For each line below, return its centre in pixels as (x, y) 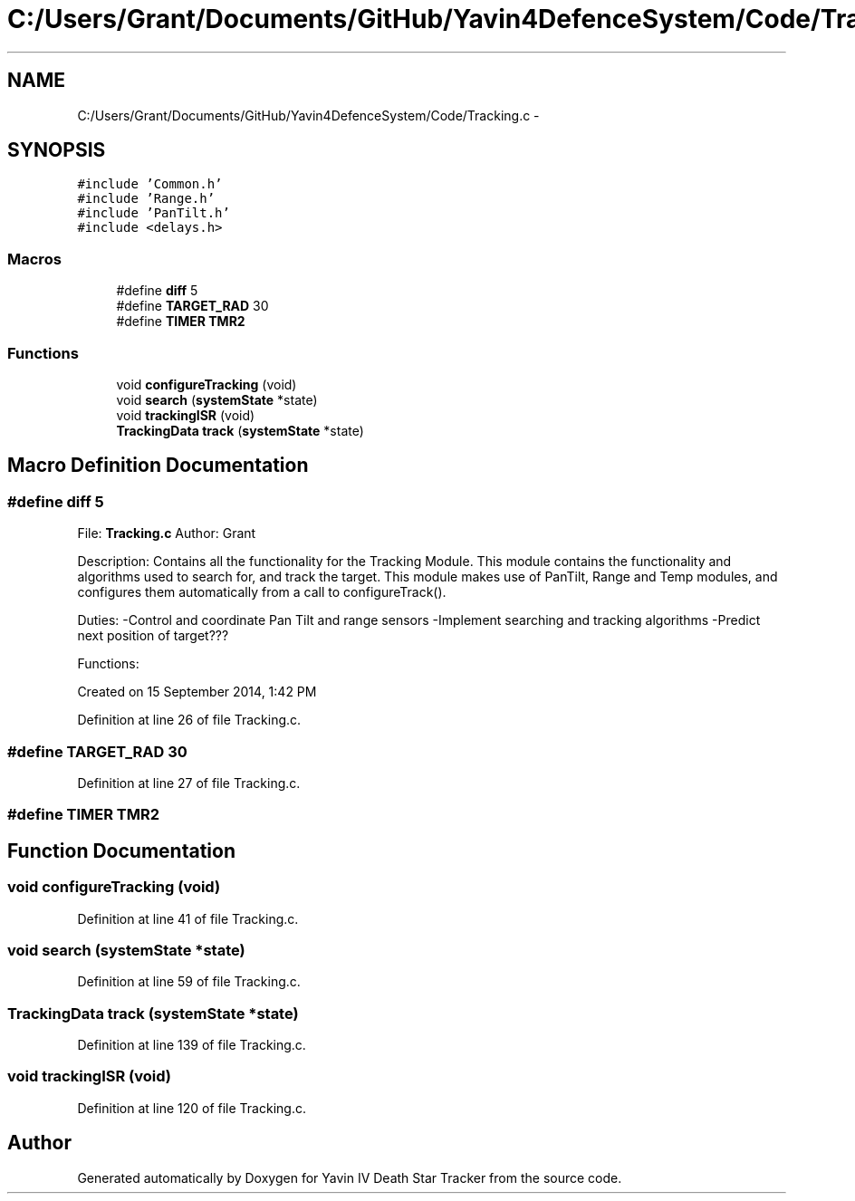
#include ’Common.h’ (150, 184)
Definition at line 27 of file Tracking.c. (189, 783)
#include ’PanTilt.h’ (154, 213)
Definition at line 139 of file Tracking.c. (192, 1045)
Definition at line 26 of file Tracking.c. (189, 720)
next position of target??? (153, 636)
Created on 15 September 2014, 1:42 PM (197, 692)
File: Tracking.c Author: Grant (167, 533)
